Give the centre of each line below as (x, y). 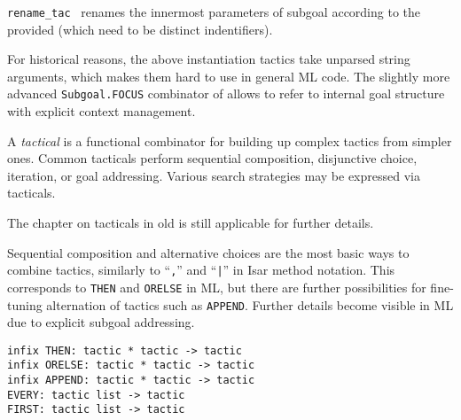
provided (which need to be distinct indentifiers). (140, 29)
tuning (25, 304)
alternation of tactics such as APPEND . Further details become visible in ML (250, 304)
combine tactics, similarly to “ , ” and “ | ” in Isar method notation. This (201, 270)
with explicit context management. (102, 111)
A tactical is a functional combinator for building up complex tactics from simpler (230, 140)
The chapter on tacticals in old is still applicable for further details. (191, 223)
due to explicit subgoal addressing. (101, 322)
